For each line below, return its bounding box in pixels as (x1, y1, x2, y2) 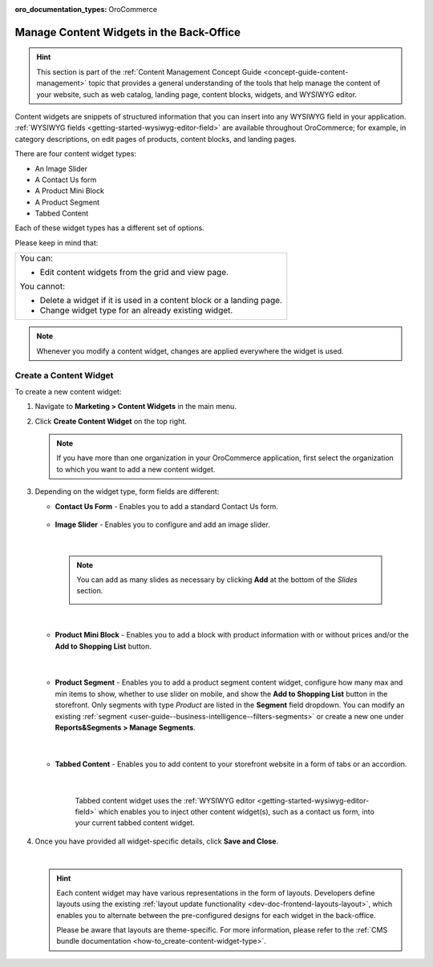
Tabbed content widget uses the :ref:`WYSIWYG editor (75, 795, 256, 805)
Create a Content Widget (14, 370, 114, 381)
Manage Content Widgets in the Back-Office (14, 25, 241, 39)
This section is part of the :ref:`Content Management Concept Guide (36, 67, 262, 76)
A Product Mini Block (34, 186, 104, 196)
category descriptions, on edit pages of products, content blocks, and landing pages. (14, 134, 297, 144)
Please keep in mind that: (14, 237, 99, 248)
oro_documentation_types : (14, 5, 107, 14)
